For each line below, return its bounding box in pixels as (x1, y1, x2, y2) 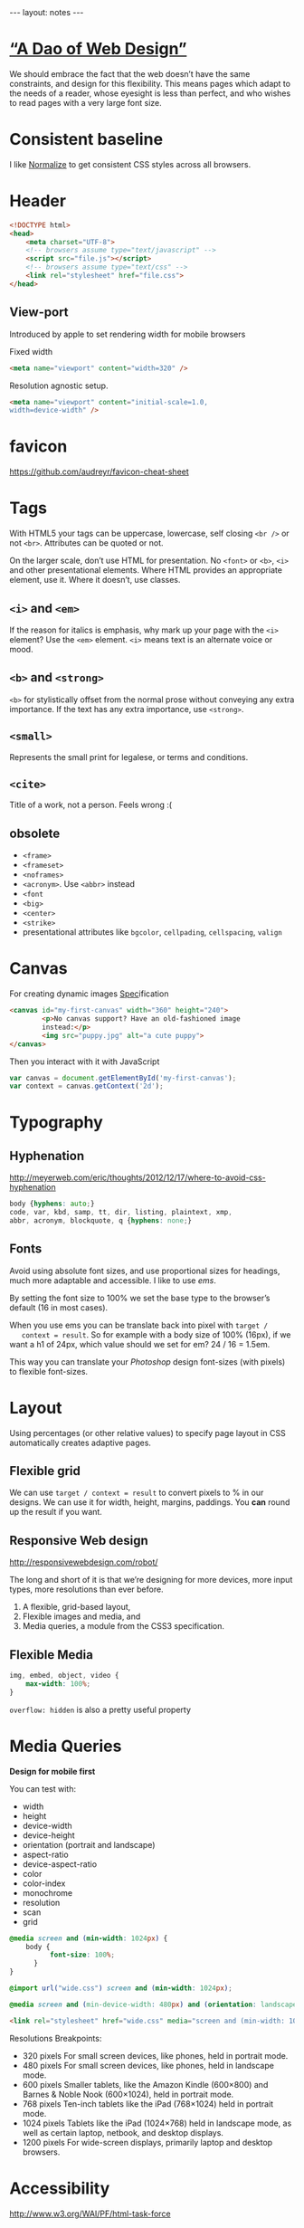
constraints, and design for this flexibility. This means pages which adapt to (9, 78, 291, 89)
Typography (9, 1112, 104, 1133)
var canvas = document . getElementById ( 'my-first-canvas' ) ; (9, 1073, 237, 1082)
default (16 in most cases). (9, 1301, 109, 1313)
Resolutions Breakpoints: (9, 2033, 102, 2043)
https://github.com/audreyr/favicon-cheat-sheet (9, 466, 190, 477)
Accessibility (9, 2178, 110, 2198)
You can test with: (9, 1783, 77, 1794)
